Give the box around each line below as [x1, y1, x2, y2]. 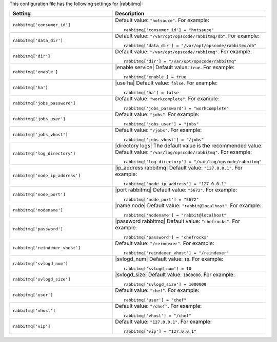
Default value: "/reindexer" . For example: [115, 240, 215, 247]
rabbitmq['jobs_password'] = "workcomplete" [123, 105, 229, 111]
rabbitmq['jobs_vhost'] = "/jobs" [123, 137, 204, 143]
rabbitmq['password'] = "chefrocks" [123, 234, 209, 240]
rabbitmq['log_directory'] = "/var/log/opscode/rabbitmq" [123, 159, 262, 165]
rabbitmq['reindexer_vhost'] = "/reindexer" [123, 250, 229, 256]
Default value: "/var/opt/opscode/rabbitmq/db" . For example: [115, 32, 260, 39]
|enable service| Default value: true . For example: [115, 64, 235, 71]
